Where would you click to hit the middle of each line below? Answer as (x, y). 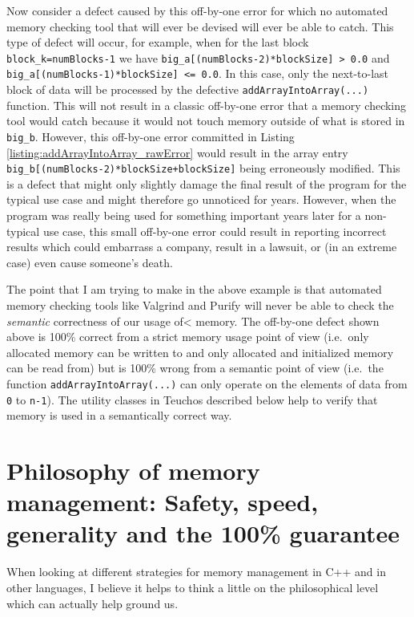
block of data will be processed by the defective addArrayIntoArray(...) (188, 89)
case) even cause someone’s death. (90, 262)
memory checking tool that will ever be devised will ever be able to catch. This (200, 26)
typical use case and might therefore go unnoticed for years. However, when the (201, 199)
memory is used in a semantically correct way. (119, 415)
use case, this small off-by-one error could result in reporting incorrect (215, 231)
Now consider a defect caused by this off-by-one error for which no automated (197, 10)
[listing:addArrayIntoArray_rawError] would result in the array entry (177, 152)
